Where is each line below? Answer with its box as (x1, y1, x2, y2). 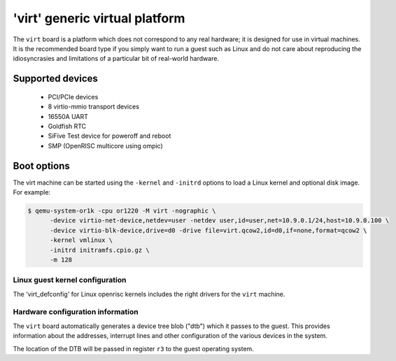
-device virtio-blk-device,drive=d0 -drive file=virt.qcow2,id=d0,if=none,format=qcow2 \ (50, 226, 367, 234)
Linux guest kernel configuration (13, 275, 127, 285)
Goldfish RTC (48, 122, 87, 130)
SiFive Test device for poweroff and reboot (48, 132, 171, 140)
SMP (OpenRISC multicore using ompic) (48, 141, 164, 150)
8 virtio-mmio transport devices (48, 102, 140, 111)
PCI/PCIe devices (48, 92, 99, 101)
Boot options (13, 160, 70, 171)
